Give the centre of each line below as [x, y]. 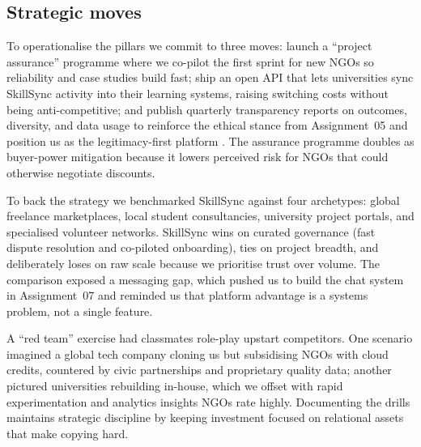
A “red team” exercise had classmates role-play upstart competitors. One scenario [210, 338]
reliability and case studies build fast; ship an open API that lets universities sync [210, 77]
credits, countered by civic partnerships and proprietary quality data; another [199, 370]
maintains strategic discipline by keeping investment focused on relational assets [205, 417]
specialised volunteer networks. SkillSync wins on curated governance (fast [191, 231]
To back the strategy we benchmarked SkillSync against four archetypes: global [203, 200]
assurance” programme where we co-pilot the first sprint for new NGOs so [190, 61]
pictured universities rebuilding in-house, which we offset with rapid [175, 386]
